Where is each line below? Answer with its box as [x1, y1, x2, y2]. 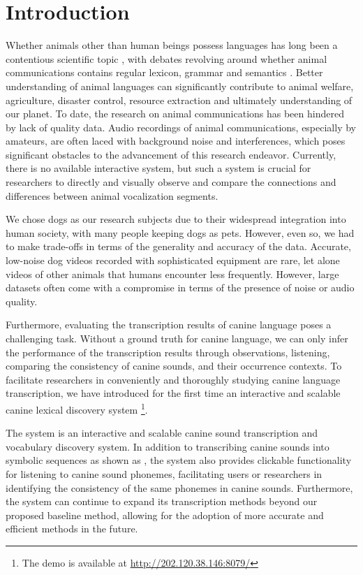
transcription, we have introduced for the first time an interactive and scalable [6, 386, 341, 400]
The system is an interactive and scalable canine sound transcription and [6, 425, 318, 440]
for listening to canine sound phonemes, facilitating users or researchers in [6, 467, 323, 481]
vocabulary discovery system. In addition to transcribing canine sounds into [6, 439, 329, 453]
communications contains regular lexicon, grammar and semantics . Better [6, 65, 323, 80]
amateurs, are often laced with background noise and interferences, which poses [6, 133, 346, 148]
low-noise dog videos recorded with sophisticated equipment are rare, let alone [6, 253, 340, 268]
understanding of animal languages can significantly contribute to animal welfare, [6, 78, 354, 93]
